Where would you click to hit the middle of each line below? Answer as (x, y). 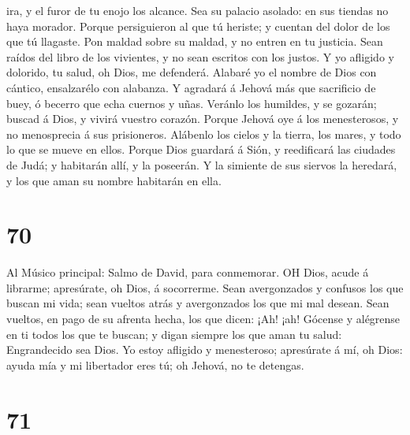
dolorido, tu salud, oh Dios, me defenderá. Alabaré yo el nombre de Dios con (192, 72)
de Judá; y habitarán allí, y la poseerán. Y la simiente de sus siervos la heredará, (202, 164)
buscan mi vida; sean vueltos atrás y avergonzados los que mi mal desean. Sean (198, 303)
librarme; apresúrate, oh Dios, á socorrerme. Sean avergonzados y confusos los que (205, 287)
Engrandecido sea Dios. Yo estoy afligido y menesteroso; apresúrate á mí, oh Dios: (205, 349)
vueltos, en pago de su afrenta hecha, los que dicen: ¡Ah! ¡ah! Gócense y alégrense (203, 319)
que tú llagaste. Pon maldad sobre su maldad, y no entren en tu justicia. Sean (195, 41)
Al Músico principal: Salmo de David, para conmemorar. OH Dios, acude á (188, 272)
